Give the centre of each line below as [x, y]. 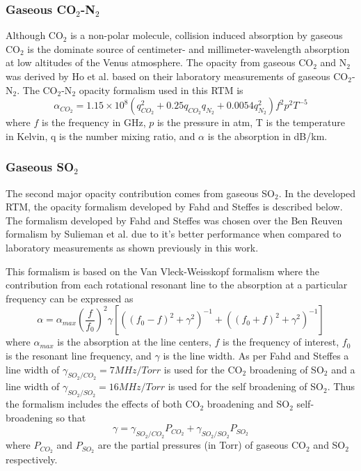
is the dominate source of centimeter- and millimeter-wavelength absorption [188, 48]
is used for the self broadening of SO [246, 386]
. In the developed [317, 193]
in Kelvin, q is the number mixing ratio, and [101, 136]
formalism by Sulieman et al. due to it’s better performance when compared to [174, 234]
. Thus [341, 386]
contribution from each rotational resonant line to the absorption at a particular [177, 285]
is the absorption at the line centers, [134, 342]
